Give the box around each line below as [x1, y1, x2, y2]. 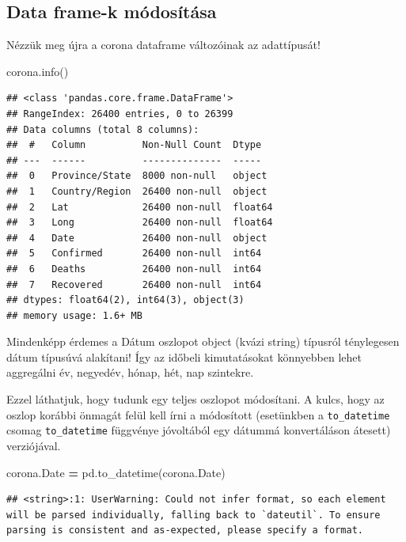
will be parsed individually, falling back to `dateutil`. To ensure [6, 509, 381, 521]
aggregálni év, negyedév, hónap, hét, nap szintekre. [6, 364, 254, 381]
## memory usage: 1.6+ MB [6, 309, 142, 321]
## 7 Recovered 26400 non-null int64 [6, 279, 262, 290]
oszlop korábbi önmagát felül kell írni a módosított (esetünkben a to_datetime [6, 406, 390, 423]
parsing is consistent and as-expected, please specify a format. [6, 525, 364, 536]
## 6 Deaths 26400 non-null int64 [6, 263, 262, 275]
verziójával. [6, 437, 61, 453]
